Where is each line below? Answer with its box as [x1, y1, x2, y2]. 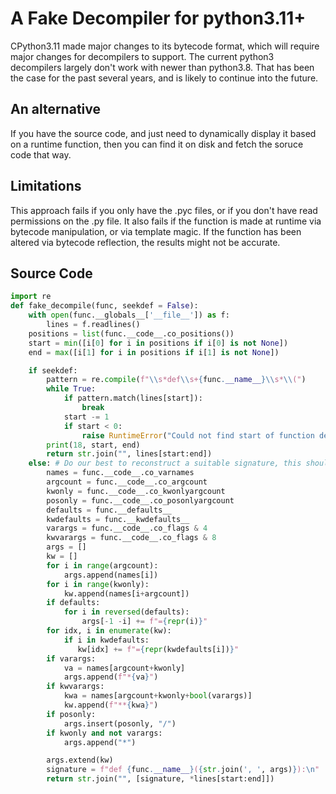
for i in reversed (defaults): [63, 607, 190, 617]
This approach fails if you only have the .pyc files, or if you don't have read [10, 204, 318, 216]
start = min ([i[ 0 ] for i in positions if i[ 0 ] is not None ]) [28, 338, 289, 348]
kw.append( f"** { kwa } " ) [63, 700, 159, 710]
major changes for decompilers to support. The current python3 [10, 50, 275, 62]
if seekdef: [28, 365, 78, 376]
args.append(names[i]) [63, 570, 159, 580]
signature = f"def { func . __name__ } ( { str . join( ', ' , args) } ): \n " [46, 765, 320, 775]
